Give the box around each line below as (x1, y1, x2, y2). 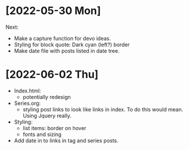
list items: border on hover (22, 124, 86, 131)
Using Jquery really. (22, 112, 72, 119)
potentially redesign (22, 93, 71, 100)
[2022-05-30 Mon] (5, 4, 101, 18)
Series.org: (14, 100, 41, 107)
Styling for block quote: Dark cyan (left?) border (14, 41, 130, 48)
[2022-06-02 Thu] (5, 68, 99, 81)
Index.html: (14, 87, 42, 94)
